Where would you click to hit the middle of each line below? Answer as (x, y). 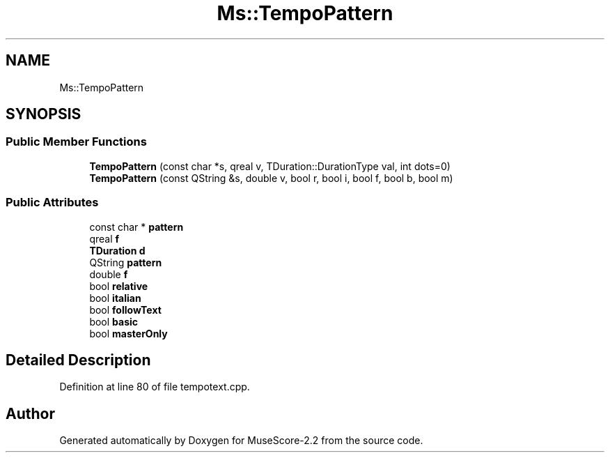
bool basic (114, 321)
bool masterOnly (128, 333)
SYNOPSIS (44, 114)
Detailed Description (78, 360)
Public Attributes (52, 203)
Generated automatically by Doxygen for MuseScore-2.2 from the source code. (241, 441)
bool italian (115, 298)
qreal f (104, 238)
